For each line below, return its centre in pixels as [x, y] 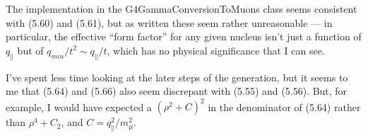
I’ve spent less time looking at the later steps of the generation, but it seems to [177, 77]
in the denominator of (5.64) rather [284, 107]
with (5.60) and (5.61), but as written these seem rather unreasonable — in [169, 22]
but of [30, 50]
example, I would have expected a [79, 107]
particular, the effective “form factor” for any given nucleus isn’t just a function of [184, 36]
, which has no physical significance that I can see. [216, 50]
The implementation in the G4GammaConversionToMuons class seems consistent [182, 8]
